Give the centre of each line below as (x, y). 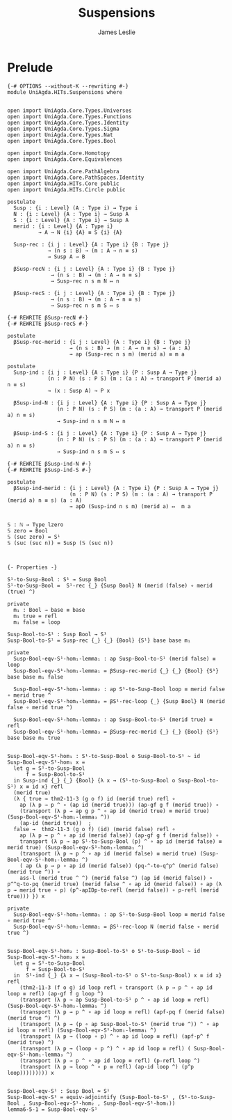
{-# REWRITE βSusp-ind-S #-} (49, 470)
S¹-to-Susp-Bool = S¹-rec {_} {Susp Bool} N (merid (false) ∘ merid (110, 585)
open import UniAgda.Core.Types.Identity (68, 123)
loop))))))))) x (31, 1073)
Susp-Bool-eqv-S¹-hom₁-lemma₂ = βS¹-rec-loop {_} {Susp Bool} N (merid (119, 701)
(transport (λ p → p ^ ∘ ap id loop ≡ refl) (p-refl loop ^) (110, 1060)
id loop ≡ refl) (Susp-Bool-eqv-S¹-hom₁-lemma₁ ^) (82, 1030)
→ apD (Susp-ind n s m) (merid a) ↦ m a (130, 506)
